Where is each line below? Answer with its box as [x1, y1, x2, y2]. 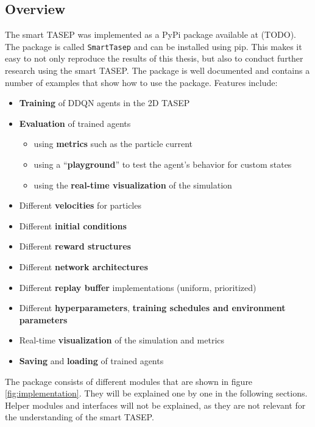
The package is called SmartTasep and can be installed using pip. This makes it [5, 40, 302, 52]
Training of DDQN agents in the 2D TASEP [19, 96, 190, 109]
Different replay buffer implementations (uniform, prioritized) [19, 281, 257, 293]
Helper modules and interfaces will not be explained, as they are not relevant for [5, 398, 306, 411]
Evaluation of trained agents [19, 117, 131, 129]
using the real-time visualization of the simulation [34, 178, 232, 191]
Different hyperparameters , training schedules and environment [19, 301, 286, 314]
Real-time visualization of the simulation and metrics [19, 334, 225, 346]
